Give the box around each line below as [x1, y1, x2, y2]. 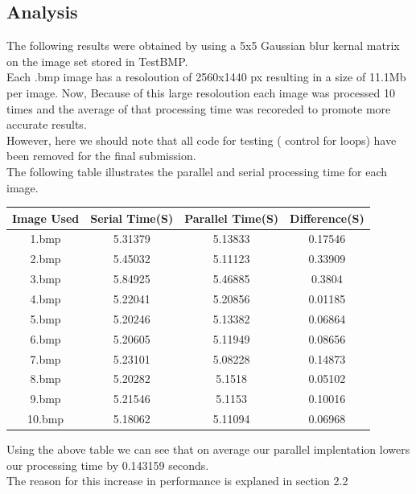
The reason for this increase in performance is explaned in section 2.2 [6, 472, 348, 489]
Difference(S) [290, 209, 365, 226]
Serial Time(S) [90, 209, 174, 226]
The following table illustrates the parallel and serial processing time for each [6, 163, 388, 179]
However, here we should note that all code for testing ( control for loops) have [6, 131, 397, 148]
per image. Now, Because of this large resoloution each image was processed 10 [6, 84, 395, 101]
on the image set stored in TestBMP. [6, 52, 188, 69]
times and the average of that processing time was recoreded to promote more [6, 100, 391, 117]
